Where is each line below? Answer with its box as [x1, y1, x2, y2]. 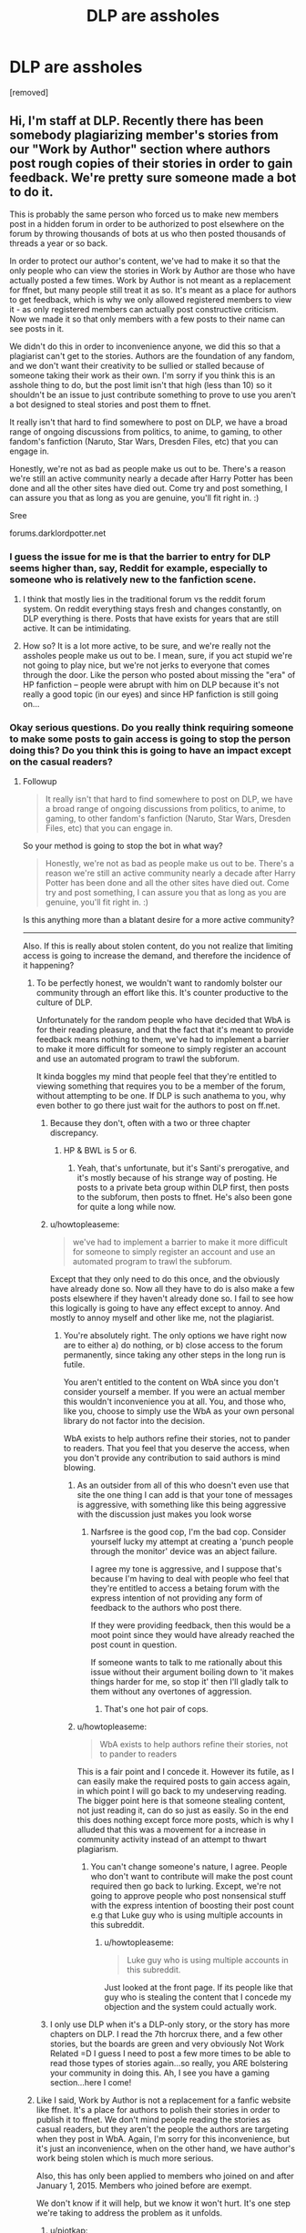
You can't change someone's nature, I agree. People [90, 1861, 288, 1872]
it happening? [22, 960, 75, 971]
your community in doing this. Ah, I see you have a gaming [49, 2067, 270, 2078]
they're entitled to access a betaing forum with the [90, 1583, 280, 1594]
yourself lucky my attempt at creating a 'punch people [90, 1536, 294, 1547]
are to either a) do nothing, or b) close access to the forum [63, 1340, 284, 1351]
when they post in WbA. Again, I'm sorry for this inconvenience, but [36, 2134, 291, 2145]
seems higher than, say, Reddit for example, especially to [9, 561, 268, 574]
